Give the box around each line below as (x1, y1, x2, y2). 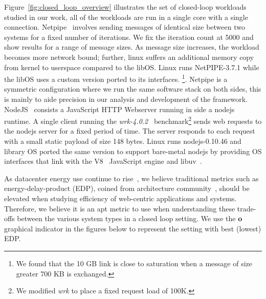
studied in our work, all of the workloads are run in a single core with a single (4, 11, 248, 22)
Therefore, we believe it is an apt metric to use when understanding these (4, 203, 235, 213)
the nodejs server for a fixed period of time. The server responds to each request (4, 125, 255, 136)
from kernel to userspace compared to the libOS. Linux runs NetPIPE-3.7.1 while (4, 61, 259, 72)
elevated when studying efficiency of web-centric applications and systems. (4, 193, 237, 203)
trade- (237, 203, 256, 213)
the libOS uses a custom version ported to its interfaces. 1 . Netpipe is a (4, 72, 228, 84)
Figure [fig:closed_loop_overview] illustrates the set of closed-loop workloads (4, 2, 247, 12)
